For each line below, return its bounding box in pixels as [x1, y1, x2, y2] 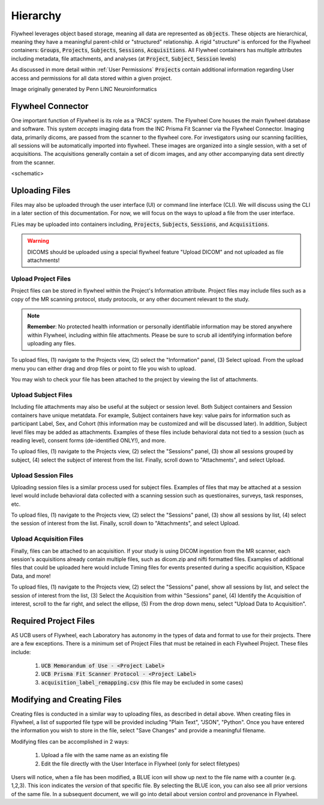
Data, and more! [11, 572, 51, 580]
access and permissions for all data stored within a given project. [11, 74, 172, 82]
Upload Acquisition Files [11, 535, 84, 543]
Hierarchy [11, 9, 62, 22]
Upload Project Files [11, 275, 71, 283]
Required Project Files [11, 616, 95, 626]
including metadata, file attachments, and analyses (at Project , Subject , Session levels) [11, 55, 236, 62]
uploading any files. [27, 340, 76, 347]
